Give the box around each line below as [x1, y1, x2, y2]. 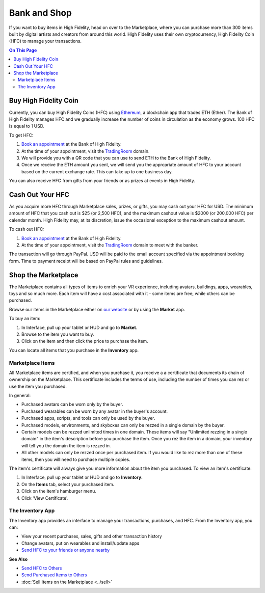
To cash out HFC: [9, 226, 44, 232]
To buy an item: [9, 316, 41, 322]
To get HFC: [9, 132, 34, 138]
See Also [9, 556, 28, 562]
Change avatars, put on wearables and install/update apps [21, 540, 139, 546]
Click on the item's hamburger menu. [21, 488, 97, 494]
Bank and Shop [9, 7, 72, 18]
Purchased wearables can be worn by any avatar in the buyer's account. [21, 408, 168, 414]
